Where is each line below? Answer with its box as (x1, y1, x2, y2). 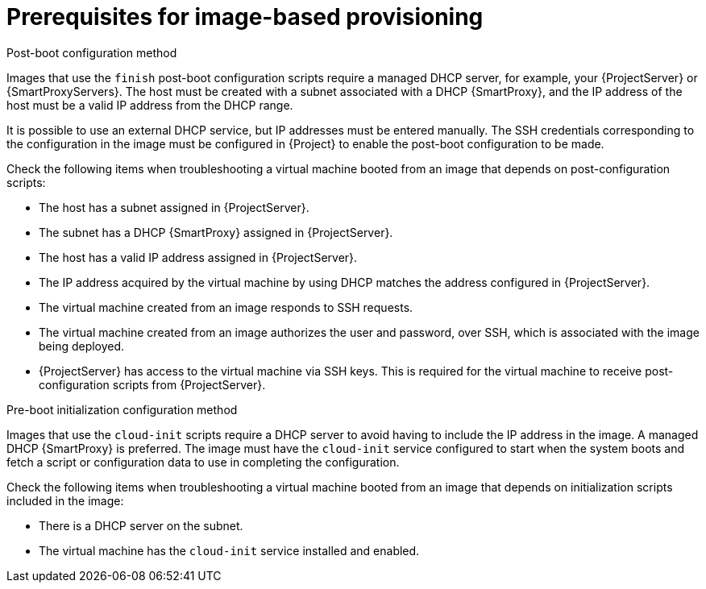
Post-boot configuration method (6, 45, 177, 60)
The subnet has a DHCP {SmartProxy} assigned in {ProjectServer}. (39, 225, 393, 239)
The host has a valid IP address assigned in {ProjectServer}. (39, 250, 358, 264)
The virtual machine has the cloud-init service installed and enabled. (39, 543, 420, 558)
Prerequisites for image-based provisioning (6, 3, 484, 31)
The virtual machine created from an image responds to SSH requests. (39, 300, 413, 314)
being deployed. (39, 338, 125, 353)
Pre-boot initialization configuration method (6, 402, 238, 417)
